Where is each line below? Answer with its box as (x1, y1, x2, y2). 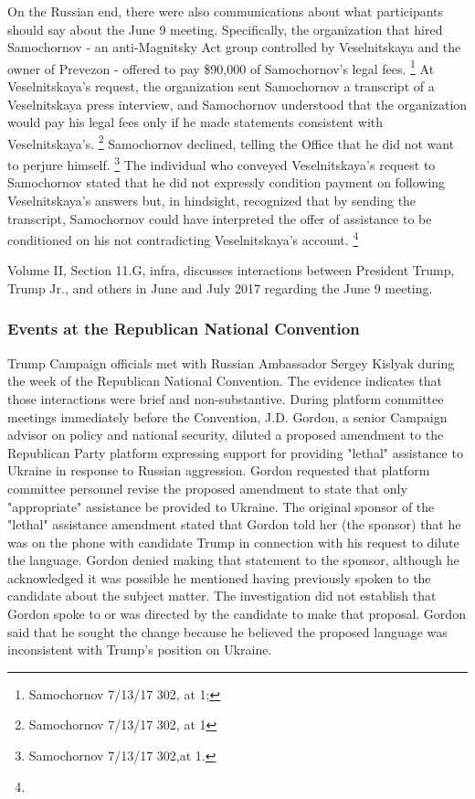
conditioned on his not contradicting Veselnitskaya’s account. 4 (7, 228, 359, 249)
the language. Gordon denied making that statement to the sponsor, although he (7, 550, 459, 570)
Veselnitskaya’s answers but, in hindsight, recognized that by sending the (7, 190, 417, 209)
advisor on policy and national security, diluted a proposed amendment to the (7, 425, 444, 444)
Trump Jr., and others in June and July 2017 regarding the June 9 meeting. (7, 278, 433, 297)
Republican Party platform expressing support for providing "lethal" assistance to (7, 442, 463, 462)
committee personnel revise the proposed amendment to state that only (7, 478, 407, 497)
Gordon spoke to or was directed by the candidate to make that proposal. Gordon (7, 604, 466, 623)
